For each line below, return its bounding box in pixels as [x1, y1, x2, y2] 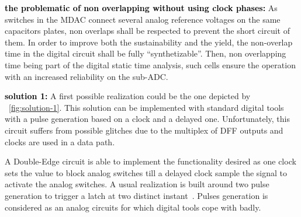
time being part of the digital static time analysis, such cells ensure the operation [5, 58, 296, 71]
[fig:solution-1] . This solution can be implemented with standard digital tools [9, 101, 284, 113]
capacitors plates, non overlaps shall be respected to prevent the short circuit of [5, 24, 290, 37]
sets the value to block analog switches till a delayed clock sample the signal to [5, 166, 287, 178]
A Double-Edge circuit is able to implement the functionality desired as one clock [5, 155, 296, 167]
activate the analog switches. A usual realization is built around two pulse [5, 178, 269, 190]
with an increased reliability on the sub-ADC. [5, 70, 168, 82]
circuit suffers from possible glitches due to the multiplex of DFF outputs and [5, 124, 283, 136]
